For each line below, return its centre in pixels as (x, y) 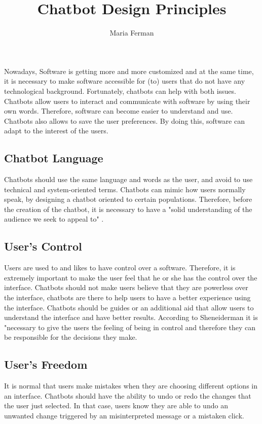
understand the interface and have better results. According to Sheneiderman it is (131, 317)
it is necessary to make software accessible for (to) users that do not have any (125, 81)
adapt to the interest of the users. (56, 131)
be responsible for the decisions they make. (71, 337)
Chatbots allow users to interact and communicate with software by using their (127, 101)
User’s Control (43, 246)
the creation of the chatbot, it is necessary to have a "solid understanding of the (128, 209)
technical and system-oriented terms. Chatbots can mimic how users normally (125, 189)
